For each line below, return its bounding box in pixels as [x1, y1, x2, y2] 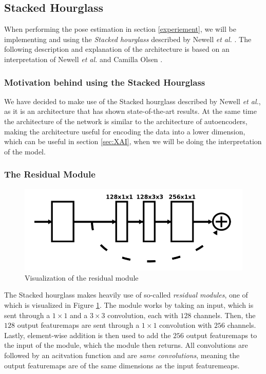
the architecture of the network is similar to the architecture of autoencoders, [4, 115, 248, 126]
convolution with [159, 320, 212, 330]
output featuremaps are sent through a [17, 320, 140, 330]
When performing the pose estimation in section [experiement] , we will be [4, 24, 236, 34]
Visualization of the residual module [25, 272, 139, 283]
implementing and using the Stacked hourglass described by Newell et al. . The [4, 33, 252, 44]
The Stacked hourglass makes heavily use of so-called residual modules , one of [4, 289, 248, 300]
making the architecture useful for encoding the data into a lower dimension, [4, 126, 245, 136]
